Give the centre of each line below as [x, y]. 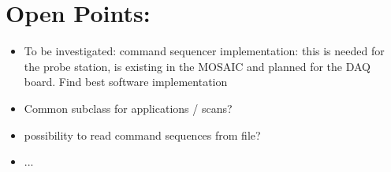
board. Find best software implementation [126, 82]
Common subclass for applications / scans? [128, 108]
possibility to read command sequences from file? [142, 135]
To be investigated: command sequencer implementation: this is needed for [204, 51]
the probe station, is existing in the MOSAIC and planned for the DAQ [197, 66]
